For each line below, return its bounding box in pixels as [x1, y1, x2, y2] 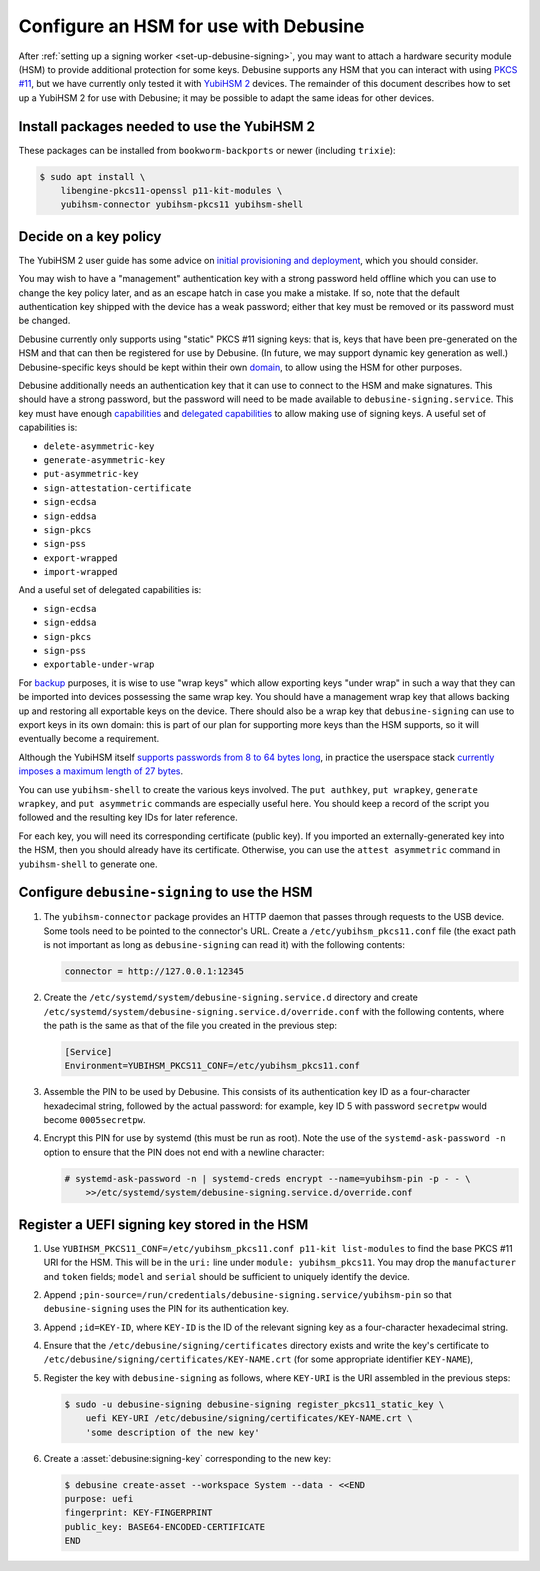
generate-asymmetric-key [43, 454, 165, 465]
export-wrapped [43, 552, 119, 564]
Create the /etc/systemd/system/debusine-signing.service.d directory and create [43, 991, 419, 1004]
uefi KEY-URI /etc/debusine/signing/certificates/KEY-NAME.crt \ [85, 1413, 413, 1424]
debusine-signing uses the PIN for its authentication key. [43, 1303, 290, 1315]
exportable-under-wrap [43, 659, 155, 670]
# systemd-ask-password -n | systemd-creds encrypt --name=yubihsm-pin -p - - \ [64, 1173, 471, 1184]
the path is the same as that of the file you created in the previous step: [43, 1019, 338, 1031]
